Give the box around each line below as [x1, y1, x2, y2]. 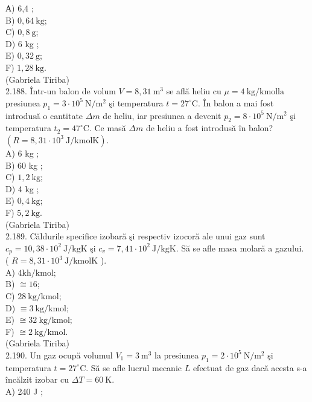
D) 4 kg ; [5, 182, 39, 195]
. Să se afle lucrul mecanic [86, 361, 182, 374]
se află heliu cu [166, 85, 221, 97]
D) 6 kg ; [5, 37, 39, 50]
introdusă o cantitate [5, 109, 83, 122]
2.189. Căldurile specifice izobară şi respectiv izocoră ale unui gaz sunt [5, 230, 266, 242]
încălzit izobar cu [5, 373, 69, 386]
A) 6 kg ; [5, 146, 39, 159]
